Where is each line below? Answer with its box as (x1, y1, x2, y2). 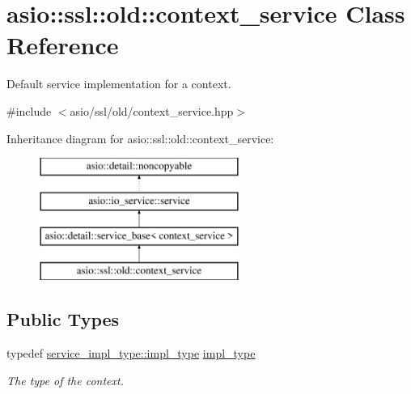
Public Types (6, 307, 120, 332)
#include (6, 102, 52, 119)
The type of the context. (6, 371, 124, 388)
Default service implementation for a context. (6, 75, 231, 92)
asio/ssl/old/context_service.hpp (70, 102, 234, 119)
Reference (6, 28, 119, 61)
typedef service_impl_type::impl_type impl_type (6, 345, 256, 362)
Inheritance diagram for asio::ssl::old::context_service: (6, 129, 274, 146)
